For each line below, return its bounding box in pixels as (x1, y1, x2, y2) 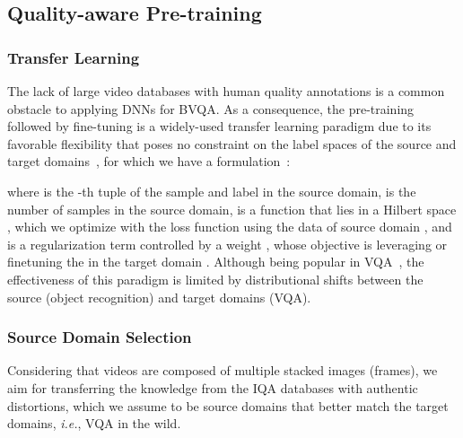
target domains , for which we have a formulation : (7, 152, 291, 171)
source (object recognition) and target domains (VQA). (7, 287, 311, 306)
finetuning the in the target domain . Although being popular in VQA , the (7, 252, 424, 271)
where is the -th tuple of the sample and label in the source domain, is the (7, 181, 416, 200)
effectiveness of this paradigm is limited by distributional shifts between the (7, 269, 424, 288)
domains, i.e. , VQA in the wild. (7, 414, 181, 433)
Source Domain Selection (7, 326, 192, 348)
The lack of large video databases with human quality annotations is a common (7, 82, 445, 100)
